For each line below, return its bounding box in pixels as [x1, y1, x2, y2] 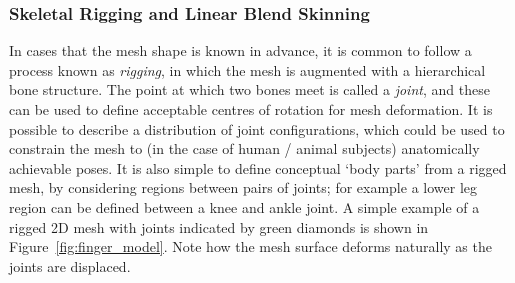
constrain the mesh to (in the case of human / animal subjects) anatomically [9, 138, 480, 159]
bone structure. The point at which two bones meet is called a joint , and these [9, 79, 490, 100]
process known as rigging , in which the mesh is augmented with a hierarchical [9, 59, 486, 80]
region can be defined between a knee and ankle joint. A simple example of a [9, 196, 480, 217]
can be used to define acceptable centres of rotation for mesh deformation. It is [9, 99, 493, 119]
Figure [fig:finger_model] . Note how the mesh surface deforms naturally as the [9, 236, 492, 257]
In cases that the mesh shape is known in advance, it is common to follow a [9, 40, 472, 61]
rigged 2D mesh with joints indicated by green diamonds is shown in [9, 216, 429, 237]
